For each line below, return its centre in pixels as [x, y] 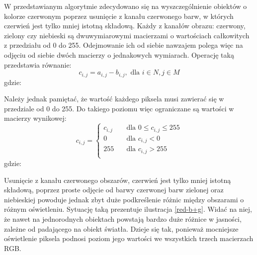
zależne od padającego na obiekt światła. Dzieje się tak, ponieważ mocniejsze [121, 228]
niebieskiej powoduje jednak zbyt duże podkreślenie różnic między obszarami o [124, 199]
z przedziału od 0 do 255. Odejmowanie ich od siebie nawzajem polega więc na [124, 45]
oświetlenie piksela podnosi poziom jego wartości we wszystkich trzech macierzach [129, 238]
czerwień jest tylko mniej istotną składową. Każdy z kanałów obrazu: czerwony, [125, 26]
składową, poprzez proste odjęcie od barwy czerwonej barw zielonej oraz [114, 190]
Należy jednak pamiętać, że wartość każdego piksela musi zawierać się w [114, 99]
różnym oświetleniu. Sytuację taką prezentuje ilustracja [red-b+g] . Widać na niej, [128, 209]
